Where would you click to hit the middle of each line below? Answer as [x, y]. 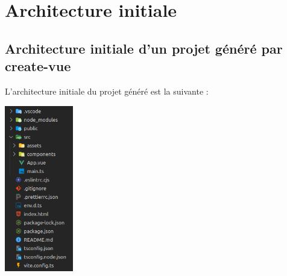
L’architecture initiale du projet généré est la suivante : [107, 91]
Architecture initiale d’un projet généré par [144, 48]
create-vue [38, 66]
